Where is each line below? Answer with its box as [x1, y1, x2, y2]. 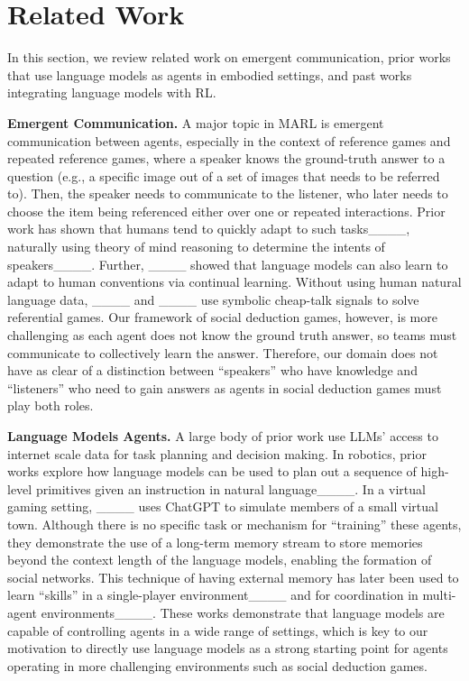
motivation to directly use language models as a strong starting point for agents [7, 639, 448, 658]
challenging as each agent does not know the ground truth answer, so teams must [7, 326, 457, 345]
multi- [422, 585, 456, 604]
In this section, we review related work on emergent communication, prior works [7, 48, 451, 67]
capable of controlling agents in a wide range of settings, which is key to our [7, 621, 428, 640]
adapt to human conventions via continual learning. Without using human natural [7, 272, 462, 291]
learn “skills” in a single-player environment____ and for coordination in [7, 585, 418, 604]
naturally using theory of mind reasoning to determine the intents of [7, 237, 385, 256]
